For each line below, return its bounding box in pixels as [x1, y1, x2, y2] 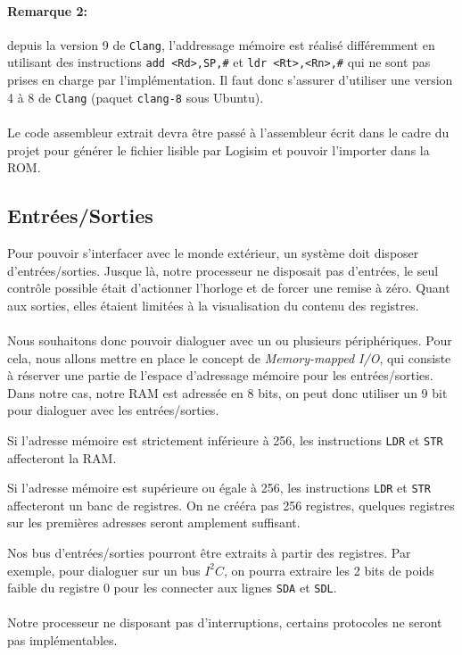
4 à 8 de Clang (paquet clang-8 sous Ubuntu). [7, 87, 264, 106]
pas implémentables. [7, 631, 118, 649]
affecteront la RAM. [7, 448, 117, 467]
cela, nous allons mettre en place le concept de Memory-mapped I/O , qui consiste [7, 348, 451, 367]
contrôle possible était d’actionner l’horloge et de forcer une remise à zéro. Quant [7, 278, 450, 297]
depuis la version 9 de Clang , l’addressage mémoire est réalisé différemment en [7, 35, 435, 54]
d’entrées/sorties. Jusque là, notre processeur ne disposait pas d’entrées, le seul [7, 261, 439, 279]
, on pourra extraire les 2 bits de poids [224, 560, 434, 579]
